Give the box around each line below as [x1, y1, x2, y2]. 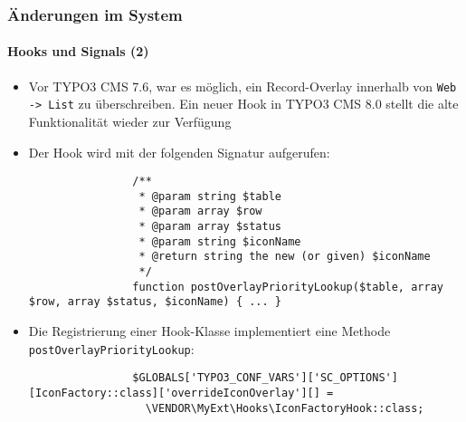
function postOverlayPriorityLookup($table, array [132, 280, 443, 293]
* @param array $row [138, 205, 262, 218]
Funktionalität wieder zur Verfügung [28, 111, 232, 130]
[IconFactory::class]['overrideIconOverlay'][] [28, 386, 320, 399]
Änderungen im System [7, 3, 183, 25]
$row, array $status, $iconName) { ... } [28, 295, 281, 309]
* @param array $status [138, 220, 281, 234]
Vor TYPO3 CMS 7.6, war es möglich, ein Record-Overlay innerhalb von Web [28, 76, 457, 95]
